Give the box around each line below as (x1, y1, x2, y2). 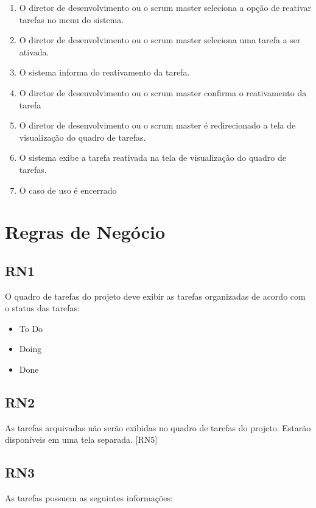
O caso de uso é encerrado (19, 183, 117, 196)
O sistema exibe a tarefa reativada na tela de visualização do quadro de (19, 151, 287, 164)
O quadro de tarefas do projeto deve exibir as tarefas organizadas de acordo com (5, 289, 306, 302)
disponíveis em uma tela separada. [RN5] (5, 433, 158, 446)
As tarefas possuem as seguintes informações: (5, 492, 173, 504)
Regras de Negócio (5, 219, 166, 244)
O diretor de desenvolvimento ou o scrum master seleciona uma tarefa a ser (19, 34, 301, 46)
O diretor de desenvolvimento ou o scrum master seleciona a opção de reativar (19, 1, 312, 13)
